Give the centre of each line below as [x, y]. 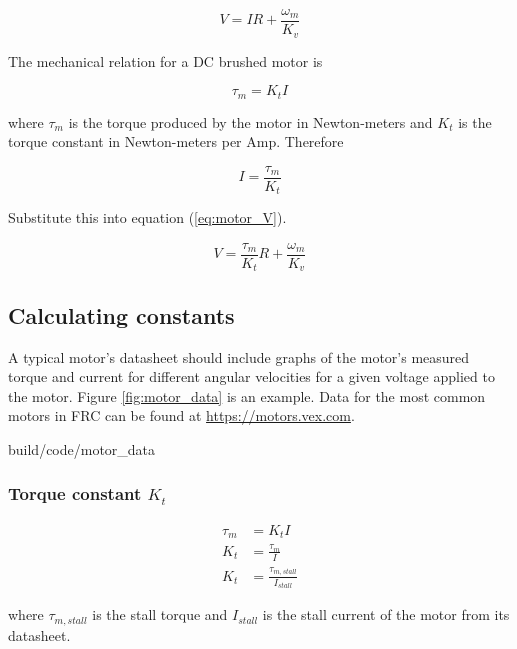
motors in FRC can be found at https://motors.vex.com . [181, 415]
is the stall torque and [160, 614]
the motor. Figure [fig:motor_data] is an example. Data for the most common [247, 395]
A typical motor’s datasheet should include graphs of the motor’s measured [239, 356]
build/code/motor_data [82, 448]
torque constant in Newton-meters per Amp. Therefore [176, 141]
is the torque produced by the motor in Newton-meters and [250, 121]
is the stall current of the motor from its [386, 614]
